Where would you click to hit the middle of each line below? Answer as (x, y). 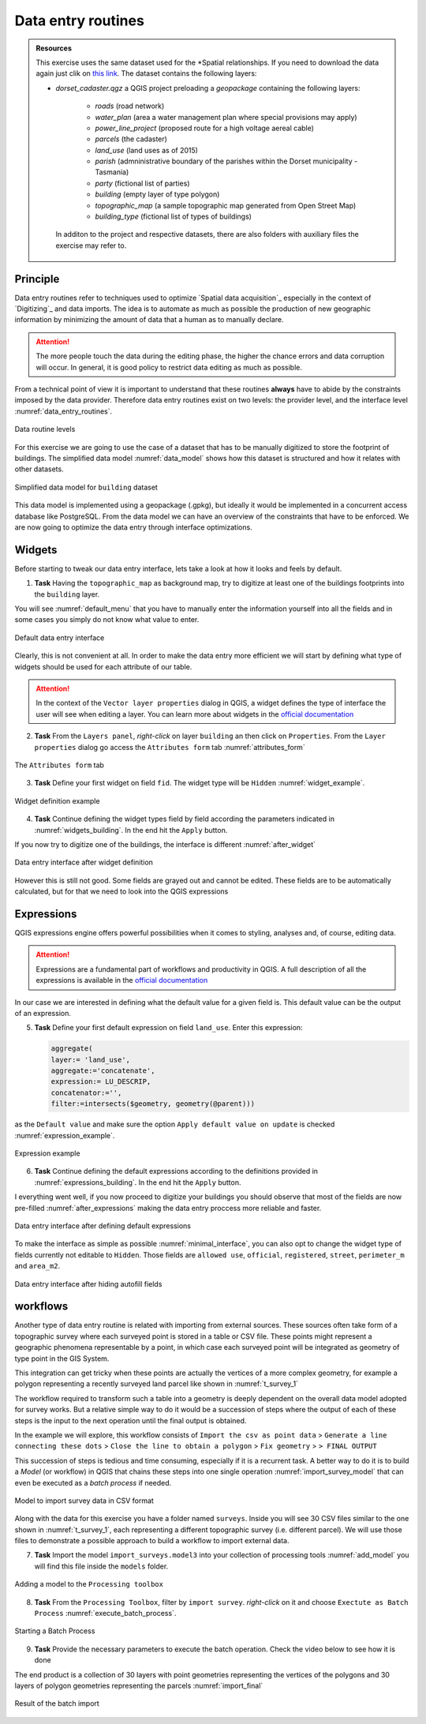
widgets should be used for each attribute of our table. (103, 666)
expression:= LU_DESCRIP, (101, 1082)
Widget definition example (57, 800)
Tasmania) (112, 172)
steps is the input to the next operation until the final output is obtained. (131, 1420)
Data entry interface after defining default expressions (103, 1226)
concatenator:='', (86, 1092)
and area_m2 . (37, 1266)
